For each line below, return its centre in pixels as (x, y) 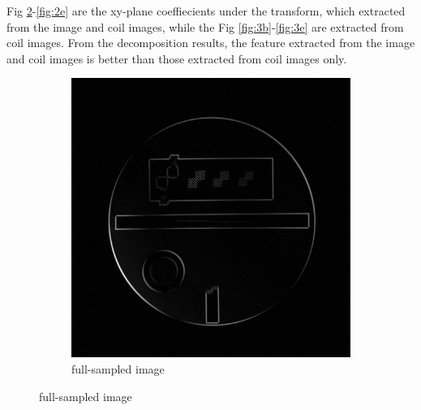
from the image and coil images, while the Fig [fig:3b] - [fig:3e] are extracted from (205, 26)
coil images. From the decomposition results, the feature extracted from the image (211, 43)
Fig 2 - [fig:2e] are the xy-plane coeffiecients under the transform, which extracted (206, 11)
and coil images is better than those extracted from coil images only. (177, 58)
